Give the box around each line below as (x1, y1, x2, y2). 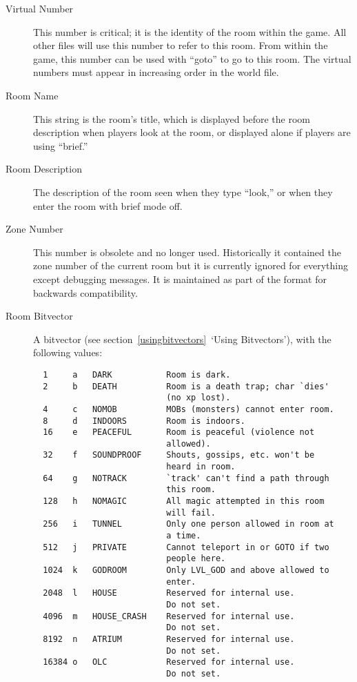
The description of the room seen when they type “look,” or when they (33, 184, 333, 199)
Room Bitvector (6, 309, 73, 323)
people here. (166, 554, 226, 564)
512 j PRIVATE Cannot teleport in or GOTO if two (43, 542, 329, 552)
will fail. (166, 507, 216, 518)
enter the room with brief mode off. (33, 198, 183, 213)
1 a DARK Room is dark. (43, 369, 231, 380)
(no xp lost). (166, 393, 231, 403)
